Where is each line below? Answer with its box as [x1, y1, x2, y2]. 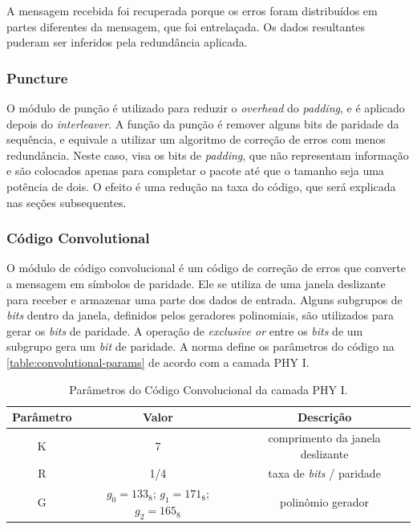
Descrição [297, 409, 352, 425]
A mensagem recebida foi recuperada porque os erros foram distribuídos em [6, 2, 378, 18]
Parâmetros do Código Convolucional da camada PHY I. [69, 380, 348, 397]
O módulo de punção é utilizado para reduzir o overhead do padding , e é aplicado [6, 100, 405, 116]
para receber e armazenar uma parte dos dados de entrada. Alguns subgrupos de [6, 291, 403, 307]
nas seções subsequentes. [6, 193, 127, 210]
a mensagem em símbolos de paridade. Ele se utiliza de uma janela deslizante [6, 275, 386, 291]
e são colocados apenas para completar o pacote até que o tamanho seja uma [6, 162, 384, 179]
